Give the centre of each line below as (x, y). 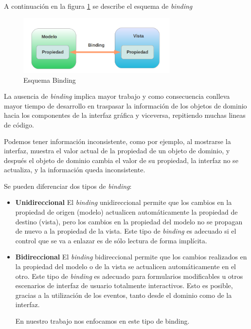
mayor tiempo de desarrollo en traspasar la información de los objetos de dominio (125, 105)
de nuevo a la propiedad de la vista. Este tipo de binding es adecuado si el (126, 231)
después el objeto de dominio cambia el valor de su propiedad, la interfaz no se (121, 160)
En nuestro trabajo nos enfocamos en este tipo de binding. (102, 321)
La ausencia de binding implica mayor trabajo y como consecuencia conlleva (117, 96)
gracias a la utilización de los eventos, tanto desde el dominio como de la (124, 295)
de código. (19, 124)
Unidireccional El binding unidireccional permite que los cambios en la (124, 202)
